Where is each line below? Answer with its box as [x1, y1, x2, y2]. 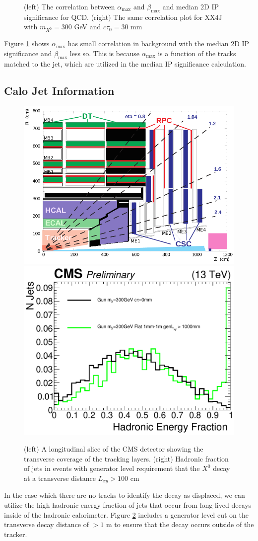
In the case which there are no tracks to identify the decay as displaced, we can [4, 490, 245, 500]
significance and [4, 48, 52, 58]
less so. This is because [69, 48, 139, 58]
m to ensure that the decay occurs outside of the [106, 519, 254, 530]
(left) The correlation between [24, 1, 115, 11]
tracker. [4, 529, 27, 539]
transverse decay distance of [4, 519, 89, 530]
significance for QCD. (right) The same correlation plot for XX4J [24, 11, 222, 22]
